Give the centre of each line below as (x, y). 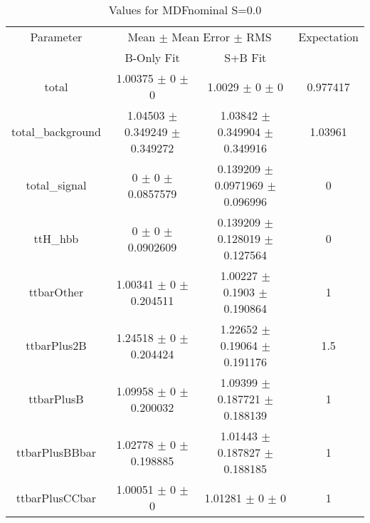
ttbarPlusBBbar (56, 452)
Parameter (56, 37)
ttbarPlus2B (56, 345)
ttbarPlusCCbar (56, 497)
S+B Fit (245, 57)
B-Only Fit (152, 57)
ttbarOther (56, 292)
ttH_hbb (56, 238)
